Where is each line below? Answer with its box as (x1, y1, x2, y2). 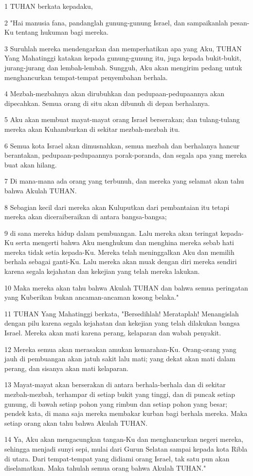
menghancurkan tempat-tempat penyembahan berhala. (4, 72, 168, 82)
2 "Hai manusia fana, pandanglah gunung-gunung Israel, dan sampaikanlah (4, 17, 228, 27)
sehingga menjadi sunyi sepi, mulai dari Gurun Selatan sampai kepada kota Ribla (4, 443, 248, 454)
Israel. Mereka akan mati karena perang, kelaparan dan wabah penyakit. (4, 328, 221, 338)
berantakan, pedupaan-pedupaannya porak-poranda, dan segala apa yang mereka (4, 150, 247, 160)
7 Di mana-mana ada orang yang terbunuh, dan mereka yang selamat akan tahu (4, 176, 244, 186)
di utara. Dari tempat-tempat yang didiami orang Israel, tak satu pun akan (4, 453, 230, 463)
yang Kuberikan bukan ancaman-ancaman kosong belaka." (4, 292, 179, 302)
